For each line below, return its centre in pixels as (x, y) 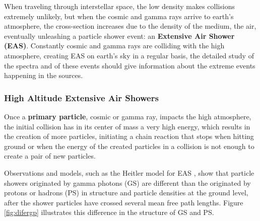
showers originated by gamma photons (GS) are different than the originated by (127, 182)
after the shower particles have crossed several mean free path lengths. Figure (124, 202)
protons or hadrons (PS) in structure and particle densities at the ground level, (126, 193)
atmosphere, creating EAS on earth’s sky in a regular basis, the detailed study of (129, 55)
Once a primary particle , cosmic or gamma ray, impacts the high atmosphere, (128, 116)
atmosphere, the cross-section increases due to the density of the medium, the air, (130, 26)
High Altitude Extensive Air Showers (81, 97)
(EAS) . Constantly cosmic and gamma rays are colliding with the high (114, 46)
